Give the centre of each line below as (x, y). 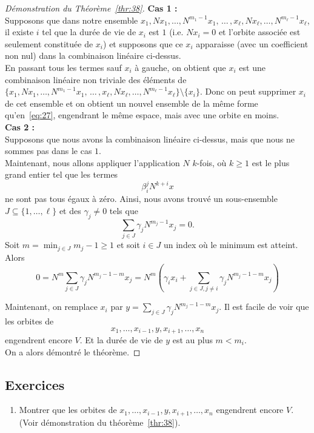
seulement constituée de (49, 43)
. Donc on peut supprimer (248, 91)
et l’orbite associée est (259, 32)
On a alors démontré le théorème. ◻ (73, 351)
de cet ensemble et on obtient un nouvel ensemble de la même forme (132, 103)
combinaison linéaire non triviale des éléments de (96, 79)
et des (70, 210)
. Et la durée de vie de (121, 340)
